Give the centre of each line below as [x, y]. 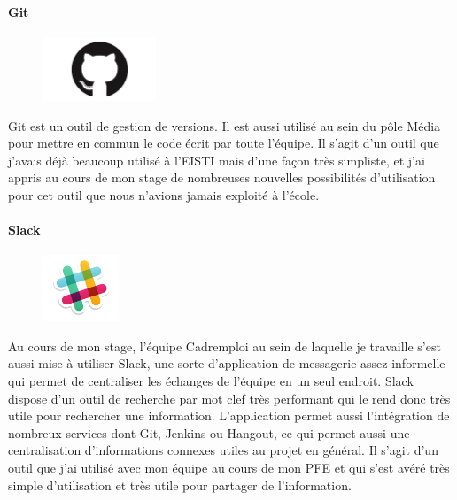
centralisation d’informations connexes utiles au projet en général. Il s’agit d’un [223, 450]
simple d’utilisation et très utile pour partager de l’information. [180, 485]
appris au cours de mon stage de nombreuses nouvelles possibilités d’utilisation [222, 177]
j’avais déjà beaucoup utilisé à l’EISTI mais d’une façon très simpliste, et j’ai [217, 160]
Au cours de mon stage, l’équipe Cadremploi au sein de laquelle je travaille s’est [225, 346]
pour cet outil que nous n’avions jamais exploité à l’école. [164, 194]
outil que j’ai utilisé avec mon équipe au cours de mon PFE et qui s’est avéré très [229, 467]
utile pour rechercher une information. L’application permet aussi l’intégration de [229, 415]
